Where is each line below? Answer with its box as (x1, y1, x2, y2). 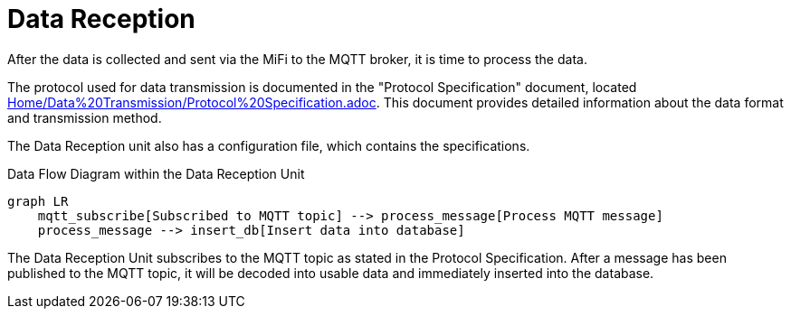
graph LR (7, 193, 69, 209)
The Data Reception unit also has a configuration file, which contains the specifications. (7, 137, 530, 153)
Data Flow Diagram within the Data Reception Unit (7, 165, 305, 181)
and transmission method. (7, 109, 162, 125)
